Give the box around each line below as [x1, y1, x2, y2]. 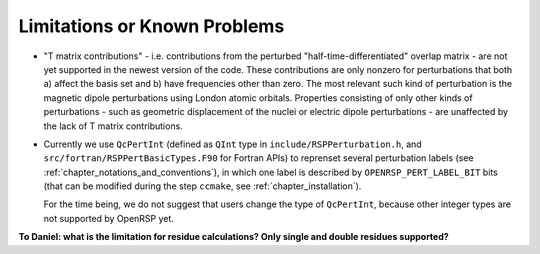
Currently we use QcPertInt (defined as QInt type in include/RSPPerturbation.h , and [43, 138, 422, 150]
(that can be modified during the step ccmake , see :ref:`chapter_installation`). [43, 180, 362, 192]
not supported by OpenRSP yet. [43, 212, 175, 224]
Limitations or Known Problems [18, 15, 285, 37]
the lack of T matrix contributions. [43, 120, 184, 132]
